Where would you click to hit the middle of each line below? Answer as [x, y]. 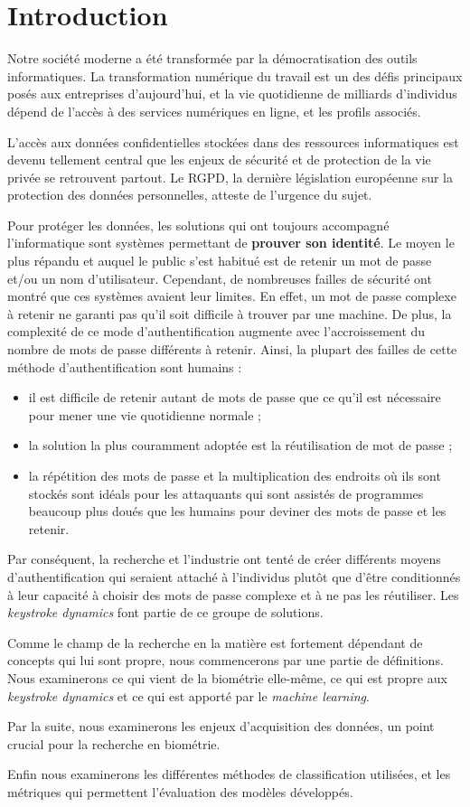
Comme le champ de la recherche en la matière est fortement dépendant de [215, 642]
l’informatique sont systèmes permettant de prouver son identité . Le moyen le [231, 243]
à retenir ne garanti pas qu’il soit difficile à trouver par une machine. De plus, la [230, 313]
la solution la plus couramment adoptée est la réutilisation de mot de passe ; [240, 445]
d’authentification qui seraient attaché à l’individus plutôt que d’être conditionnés [234, 576]
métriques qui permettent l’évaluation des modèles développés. [180, 791]
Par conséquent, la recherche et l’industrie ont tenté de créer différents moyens [224, 559]
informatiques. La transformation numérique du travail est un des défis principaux [235, 75]
